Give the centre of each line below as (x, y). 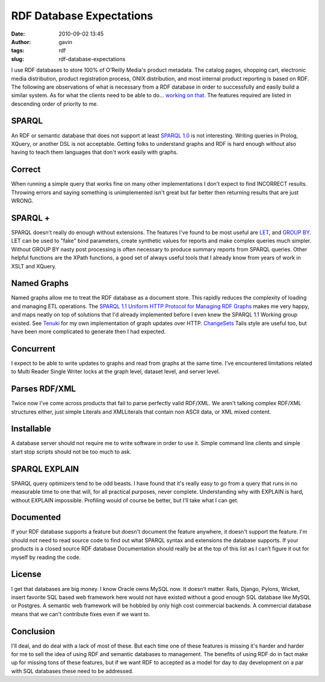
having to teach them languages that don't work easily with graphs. (94, 152)
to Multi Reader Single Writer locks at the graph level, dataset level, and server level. (116, 371)
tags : (18, 51)
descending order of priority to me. (55, 104)
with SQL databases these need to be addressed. (72, 671)
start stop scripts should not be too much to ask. (71, 452)
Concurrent (33, 349)
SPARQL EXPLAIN (45, 469)
